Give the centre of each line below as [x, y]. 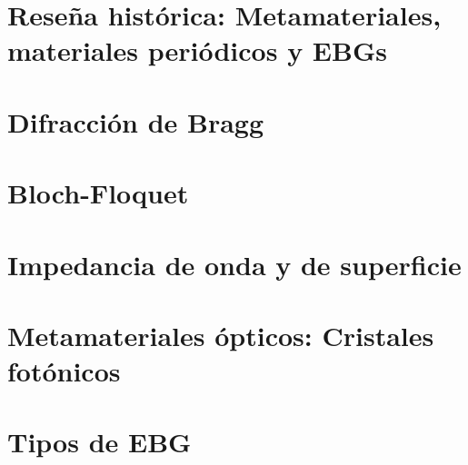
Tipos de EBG [100, 442]
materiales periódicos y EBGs [197, 50]
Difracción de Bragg [136, 121]
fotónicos [64, 371]
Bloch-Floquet [98, 193]
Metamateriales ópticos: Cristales [221, 335]
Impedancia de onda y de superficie [234, 264]
